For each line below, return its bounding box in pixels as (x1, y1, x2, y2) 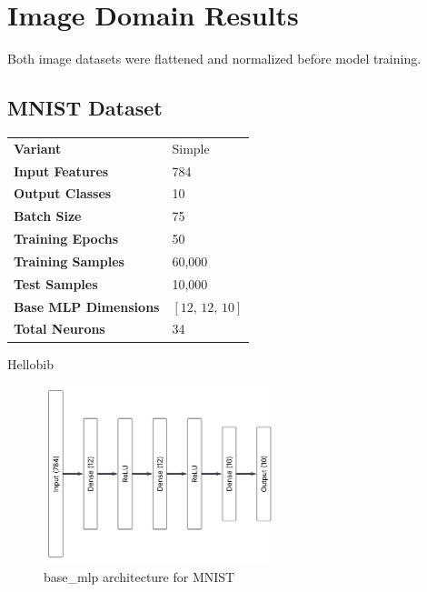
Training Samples (14, 251, 124, 270)
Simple (172, 138, 210, 157)
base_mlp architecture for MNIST (44, 567, 235, 586)
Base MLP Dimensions (14, 296, 160, 316)
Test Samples (14, 274, 98, 293)
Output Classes (14, 184, 112, 203)
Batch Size (14, 206, 82, 226)
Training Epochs (14, 229, 119, 248)
